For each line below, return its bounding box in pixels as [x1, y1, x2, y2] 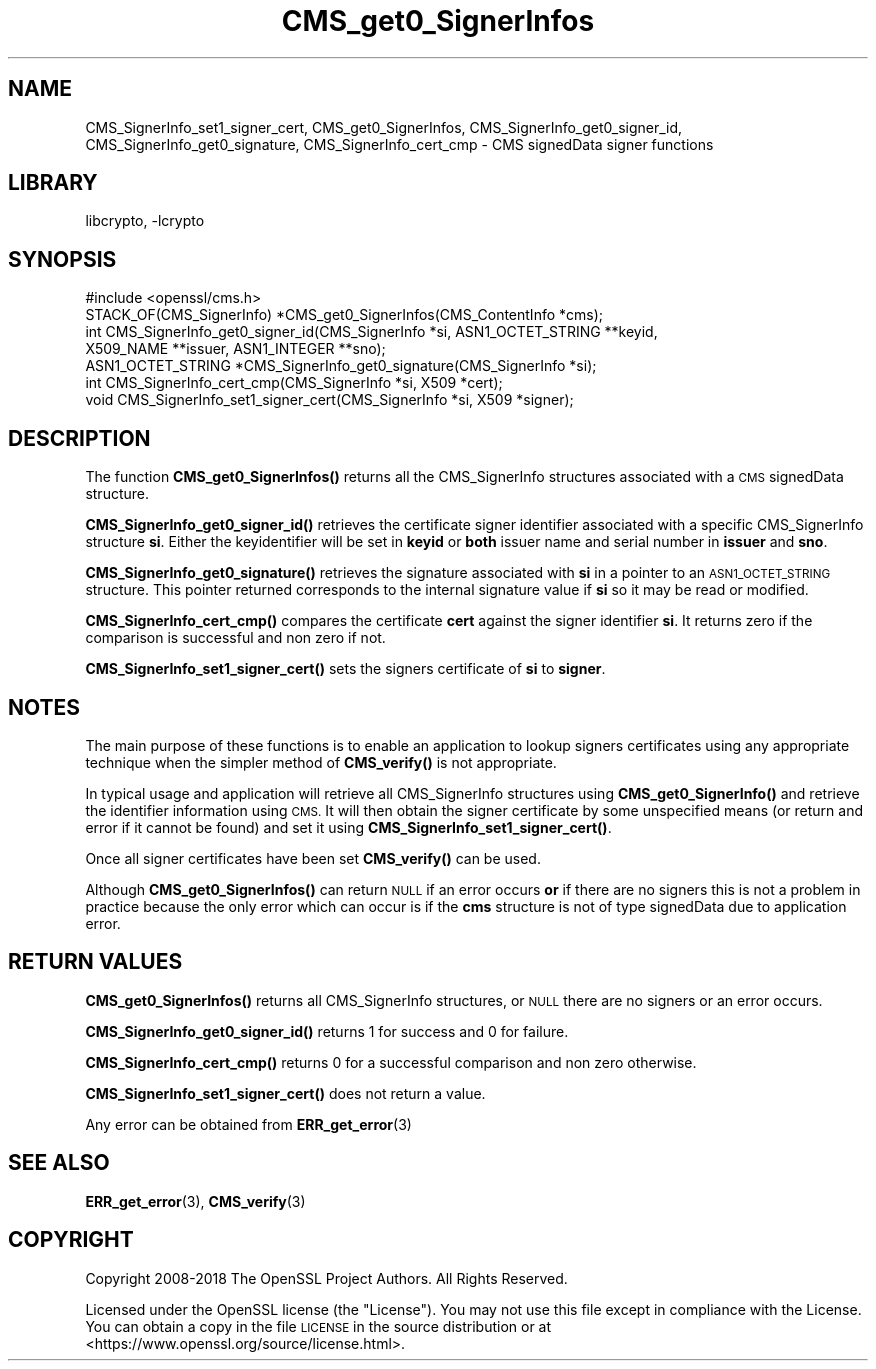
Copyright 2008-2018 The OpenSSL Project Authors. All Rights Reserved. [85, 1269, 568, 1287]
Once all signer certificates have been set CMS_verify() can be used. [85, 849, 541, 867]
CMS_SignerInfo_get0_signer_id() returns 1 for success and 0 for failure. [85, 1022, 569, 1040]
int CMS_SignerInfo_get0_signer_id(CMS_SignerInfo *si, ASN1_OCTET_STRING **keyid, [85, 323, 658, 341]
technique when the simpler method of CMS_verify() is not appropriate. [85, 753, 557, 771]
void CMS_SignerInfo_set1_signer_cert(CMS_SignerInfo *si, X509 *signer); [85, 391, 574, 409]
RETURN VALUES [8, 949, 183, 975]
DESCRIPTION [8, 425, 151, 451]
